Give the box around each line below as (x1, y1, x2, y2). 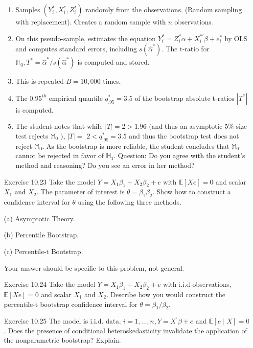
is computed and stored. (77, 57, 150, 67)
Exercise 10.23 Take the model (4, 176, 95, 186)
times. (103, 76, 121, 86)
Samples (15, 4, 40, 14)
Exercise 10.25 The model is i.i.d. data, (4, 316, 121, 326)
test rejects (15, 130, 48, 140)
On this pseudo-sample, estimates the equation (15, 33, 156, 43)
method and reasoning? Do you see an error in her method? (15, 160, 195, 170)
